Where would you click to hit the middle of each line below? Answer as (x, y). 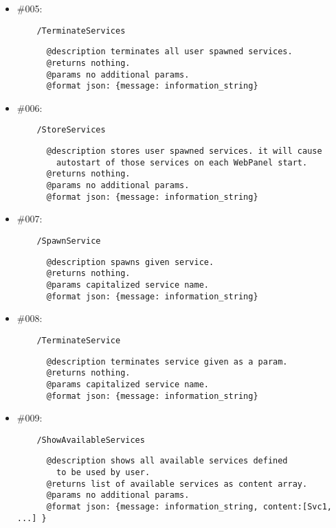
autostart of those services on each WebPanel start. (182, 162)
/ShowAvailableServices (91, 440)
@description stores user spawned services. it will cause (184, 151)
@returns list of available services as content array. (177, 484)
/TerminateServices (81, 31)
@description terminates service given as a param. (167, 361)
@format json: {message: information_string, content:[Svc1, (189, 507)
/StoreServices (71, 130)
